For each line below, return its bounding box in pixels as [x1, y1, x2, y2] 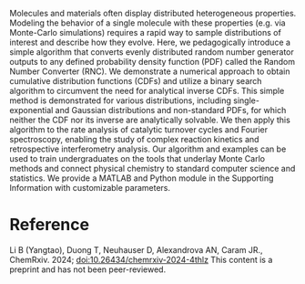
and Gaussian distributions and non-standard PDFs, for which [55, 105, 287, 115]
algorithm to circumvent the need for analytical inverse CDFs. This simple [9, 86, 285, 96]
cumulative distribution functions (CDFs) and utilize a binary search [9, 76, 262, 86]
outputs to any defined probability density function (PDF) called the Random [9, 57, 296, 67]
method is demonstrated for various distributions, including [9, 95, 232, 106]
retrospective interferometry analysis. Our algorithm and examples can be [9, 143, 287, 154]
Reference [9, 215, 89, 236]
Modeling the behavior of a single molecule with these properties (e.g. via [9, 17, 286, 28]
